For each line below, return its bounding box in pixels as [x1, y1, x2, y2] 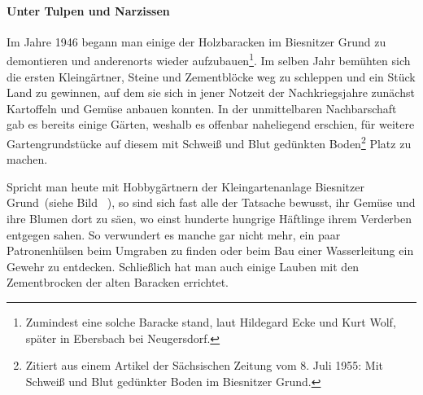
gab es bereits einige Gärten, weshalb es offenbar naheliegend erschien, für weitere [7, 116, 415, 133]
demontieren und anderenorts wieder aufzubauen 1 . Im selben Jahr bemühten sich [7, 50, 411, 69]
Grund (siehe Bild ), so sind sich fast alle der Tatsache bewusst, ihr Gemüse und [7, 194, 416, 211]
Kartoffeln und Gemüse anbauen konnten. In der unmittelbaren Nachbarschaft [7, 99, 397, 116]
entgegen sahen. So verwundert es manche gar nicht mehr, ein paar [7, 226, 341, 243]
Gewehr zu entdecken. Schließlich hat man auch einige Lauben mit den [7, 257, 360, 274]
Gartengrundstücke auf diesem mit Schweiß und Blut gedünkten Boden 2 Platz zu [7, 133, 412, 151]
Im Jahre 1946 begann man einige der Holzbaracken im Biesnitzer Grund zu [7, 33, 386, 50]
